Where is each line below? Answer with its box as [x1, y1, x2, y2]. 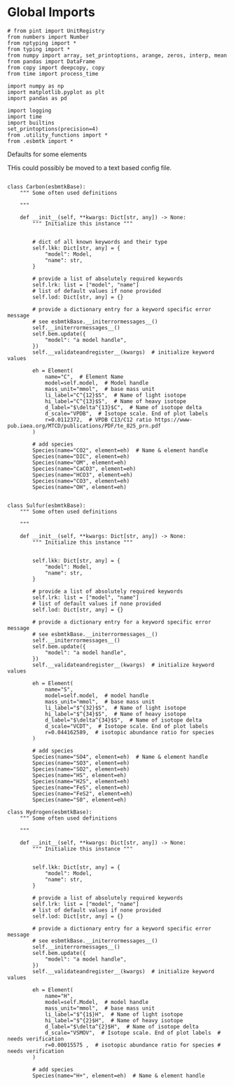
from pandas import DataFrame [7, 57, 96, 65]
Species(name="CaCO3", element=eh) [32, 465, 137, 472]
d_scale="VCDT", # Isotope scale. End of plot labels [44, 722, 209, 729]
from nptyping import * [7, 39, 77, 46]
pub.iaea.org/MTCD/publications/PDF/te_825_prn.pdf [7, 422, 161, 429]
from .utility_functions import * [7, 131, 109, 139]
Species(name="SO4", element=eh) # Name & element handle [32, 753, 209, 760]
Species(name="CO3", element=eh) [32, 477, 130, 484]
